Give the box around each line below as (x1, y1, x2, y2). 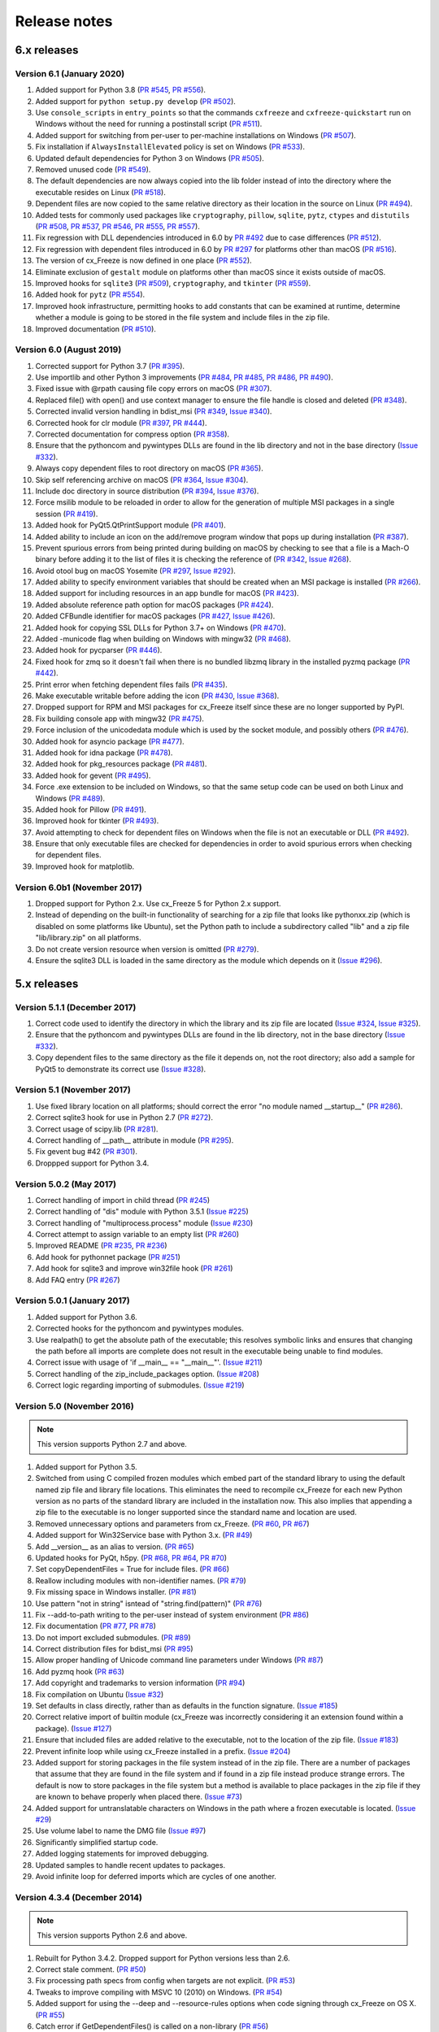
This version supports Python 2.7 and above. (37, 1439, 187, 1449)
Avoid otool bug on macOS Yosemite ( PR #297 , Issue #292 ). (35, 566, 236, 575)
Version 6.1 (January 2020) (15, 67, 125, 79)
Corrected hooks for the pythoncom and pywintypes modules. (35, 1323, 244, 1333)
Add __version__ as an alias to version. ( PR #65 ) (35, 1541, 194, 1552)
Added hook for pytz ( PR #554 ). (35, 289, 146, 300)
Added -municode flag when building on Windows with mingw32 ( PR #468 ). (35, 634, 292, 644)
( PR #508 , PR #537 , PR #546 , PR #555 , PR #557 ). (35, 222, 201, 231)
